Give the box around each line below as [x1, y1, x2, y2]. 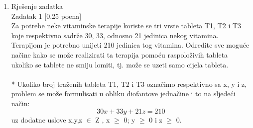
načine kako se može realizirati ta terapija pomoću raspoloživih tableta [11, 49, 228, 60]
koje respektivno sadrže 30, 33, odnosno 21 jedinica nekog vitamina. [11, 30, 219, 40]
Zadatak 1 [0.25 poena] [11, 10, 82, 21]
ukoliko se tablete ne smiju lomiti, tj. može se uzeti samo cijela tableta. [11, 59, 229, 69]
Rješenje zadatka [11, 1, 63, 11]
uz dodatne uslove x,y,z [11, 114, 82, 125]
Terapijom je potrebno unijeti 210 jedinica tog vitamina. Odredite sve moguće [11, 40, 250, 50]
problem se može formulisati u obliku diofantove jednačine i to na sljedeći [11, 88, 236, 99]
